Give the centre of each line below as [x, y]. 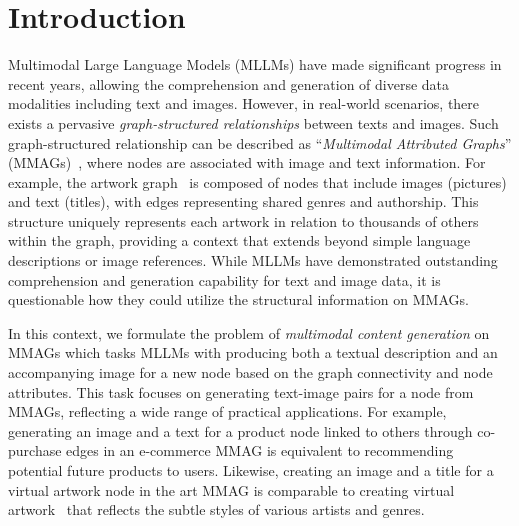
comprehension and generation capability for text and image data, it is [224, 279]
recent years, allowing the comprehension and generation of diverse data [229, 83]
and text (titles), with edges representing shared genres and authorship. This [243, 201]
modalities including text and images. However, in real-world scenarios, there [244, 103]
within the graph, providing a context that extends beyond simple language [239, 240]
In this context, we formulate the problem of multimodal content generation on [249, 332]
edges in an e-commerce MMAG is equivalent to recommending [260, 450]
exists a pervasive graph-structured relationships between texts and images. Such [253, 122]
